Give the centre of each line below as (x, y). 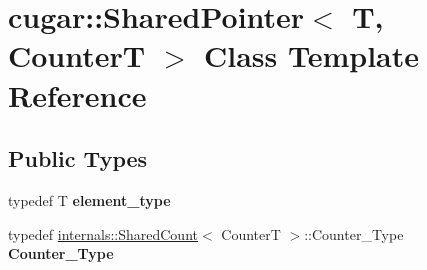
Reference (77, 94)
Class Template (311, 55)
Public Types (78, 158)
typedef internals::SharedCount (103, 233)
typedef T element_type (89, 199)
